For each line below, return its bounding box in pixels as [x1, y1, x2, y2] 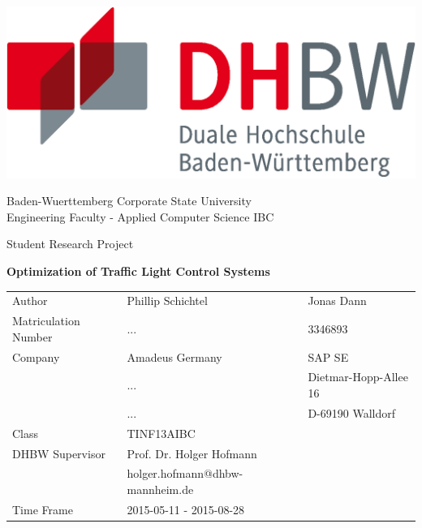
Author [12, 292, 48, 309]
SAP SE [308, 348, 349, 365]
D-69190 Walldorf [308, 404, 395, 421]
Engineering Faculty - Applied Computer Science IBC [6, 208, 274, 225]
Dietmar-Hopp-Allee [308, 368, 408, 385]
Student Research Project [6, 235, 134, 252]
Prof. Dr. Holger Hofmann [127, 444, 257, 461]
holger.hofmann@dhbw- [127, 465, 243, 482]
